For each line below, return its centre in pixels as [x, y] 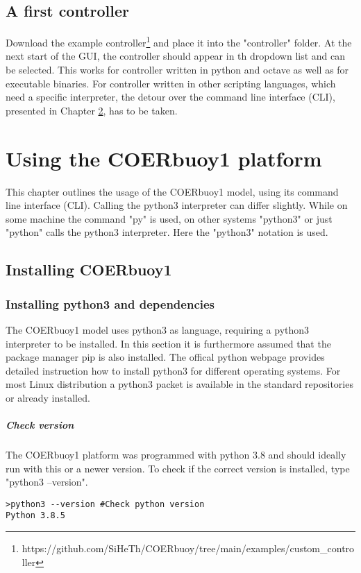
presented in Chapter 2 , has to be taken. [92, 110]
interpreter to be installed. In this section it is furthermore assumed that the [168, 343]
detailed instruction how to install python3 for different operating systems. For [173, 370]
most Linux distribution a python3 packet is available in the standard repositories [179, 384]
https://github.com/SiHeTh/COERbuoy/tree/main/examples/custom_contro [188, 548]
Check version [40, 425]
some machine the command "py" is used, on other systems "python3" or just [169, 218]
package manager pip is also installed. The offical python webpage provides [165, 357]
